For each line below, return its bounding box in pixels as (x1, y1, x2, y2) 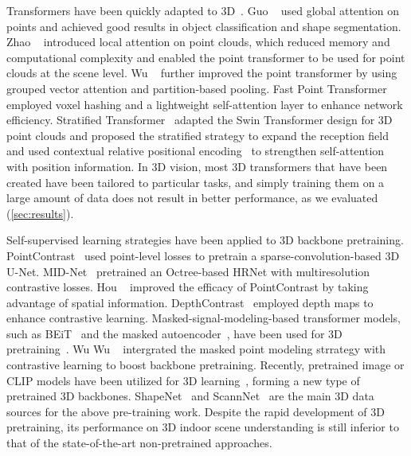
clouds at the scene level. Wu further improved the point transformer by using (6, 64, 397, 81)
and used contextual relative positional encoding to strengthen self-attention (6, 142, 385, 159)
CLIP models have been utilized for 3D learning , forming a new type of (6, 372, 360, 388)
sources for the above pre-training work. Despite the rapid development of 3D (6, 403, 385, 419)
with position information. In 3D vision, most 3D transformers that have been (6, 158, 388, 174)
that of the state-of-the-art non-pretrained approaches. (6, 435, 272, 451)
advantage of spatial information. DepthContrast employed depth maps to (6, 294, 374, 310)
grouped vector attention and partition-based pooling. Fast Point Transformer (6, 80, 387, 96)
